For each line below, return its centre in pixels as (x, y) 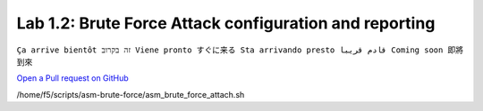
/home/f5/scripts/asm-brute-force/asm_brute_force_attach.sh (131, 94)
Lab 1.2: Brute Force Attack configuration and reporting (226, 23)
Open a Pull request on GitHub (72, 78)
